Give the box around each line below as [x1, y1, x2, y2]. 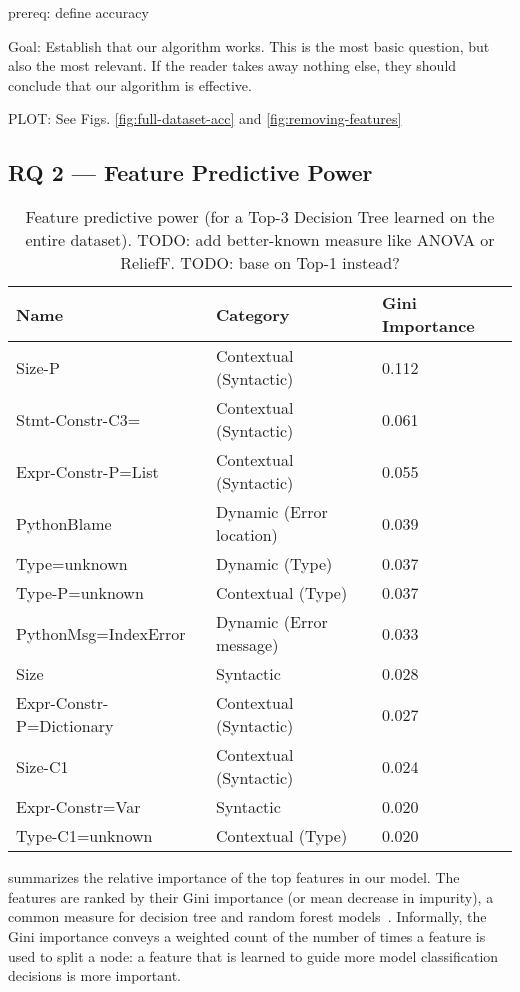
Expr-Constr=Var [16, 795, 141, 819]
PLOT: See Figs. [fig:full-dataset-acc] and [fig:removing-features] [8, 108, 402, 129]
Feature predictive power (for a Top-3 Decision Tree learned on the [25, 205, 495, 229]
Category [216, 302, 290, 326]
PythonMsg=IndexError [16, 621, 186, 645]
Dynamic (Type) [216, 552, 333, 576]
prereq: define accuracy [8, 2, 149, 22]
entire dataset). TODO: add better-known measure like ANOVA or [25, 228, 495, 252]
